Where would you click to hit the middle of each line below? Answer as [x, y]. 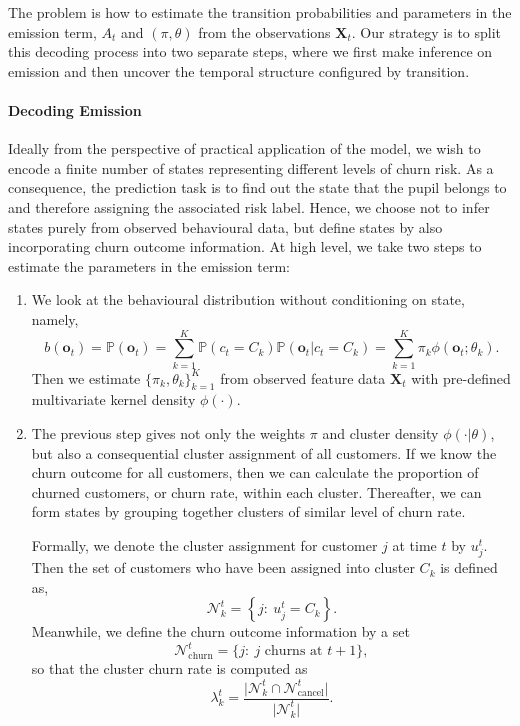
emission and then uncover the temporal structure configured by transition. [239, 70]
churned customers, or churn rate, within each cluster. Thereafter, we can [256, 491]
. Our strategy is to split [426, 31]
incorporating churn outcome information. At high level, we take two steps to [245, 246]
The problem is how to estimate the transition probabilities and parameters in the [260, 12]
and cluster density [380, 433]
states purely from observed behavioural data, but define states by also [225, 226]
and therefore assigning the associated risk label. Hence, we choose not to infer [249, 206]
